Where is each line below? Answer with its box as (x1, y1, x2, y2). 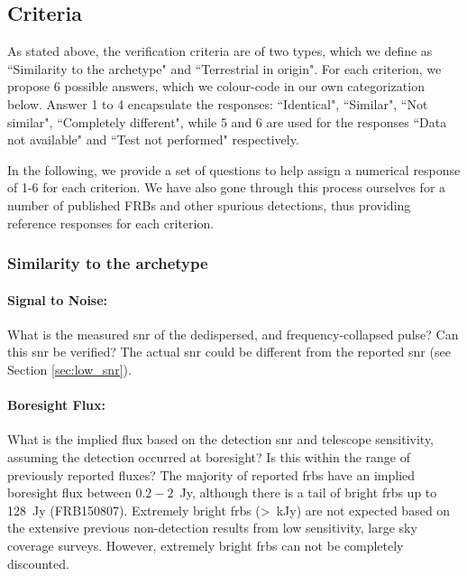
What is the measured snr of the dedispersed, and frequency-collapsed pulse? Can (7, 324, 459, 343)
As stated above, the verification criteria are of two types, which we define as (7, 42, 433, 60)
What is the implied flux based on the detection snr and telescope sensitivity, (7, 430, 435, 449)
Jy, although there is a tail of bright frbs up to (179, 483, 437, 502)
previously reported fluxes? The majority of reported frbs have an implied (7, 465, 416, 484)
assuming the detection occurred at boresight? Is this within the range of (7, 447, 410, 466)
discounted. (7, 553, 69, 572)
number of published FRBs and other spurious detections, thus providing (7, 195, 411, 214)
